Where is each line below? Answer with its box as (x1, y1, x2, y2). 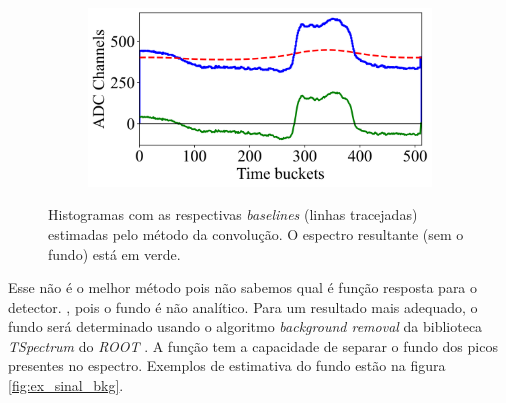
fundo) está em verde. (48, 243, 181, 264)
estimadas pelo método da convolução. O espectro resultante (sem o (48, 223, 464, 244)
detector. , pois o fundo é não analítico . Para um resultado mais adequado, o (8, 296, 478, 317)
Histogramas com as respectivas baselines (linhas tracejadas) (48, 204, 418, 225)
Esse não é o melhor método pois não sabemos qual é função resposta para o (8, 277, 478, 298)
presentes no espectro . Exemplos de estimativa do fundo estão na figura (8, 355, 446, 376)
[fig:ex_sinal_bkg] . (8, 375, 124, 396)
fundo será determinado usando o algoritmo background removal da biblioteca (8, 316, 483, 337)
